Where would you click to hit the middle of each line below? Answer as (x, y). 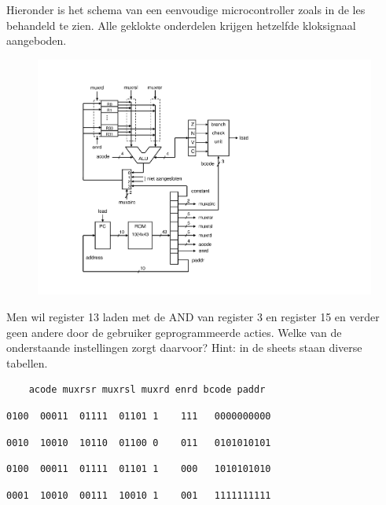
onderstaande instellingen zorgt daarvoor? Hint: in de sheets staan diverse (184, 348)
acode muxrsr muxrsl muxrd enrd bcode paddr (147, 390)
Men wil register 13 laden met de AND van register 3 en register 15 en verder (193, 317)
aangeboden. (37, 40)
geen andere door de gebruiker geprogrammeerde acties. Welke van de (174, 332)
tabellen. (27, 362)
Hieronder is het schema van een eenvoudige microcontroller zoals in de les (186, 9)
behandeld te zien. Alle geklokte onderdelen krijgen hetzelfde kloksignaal (181, 25)
